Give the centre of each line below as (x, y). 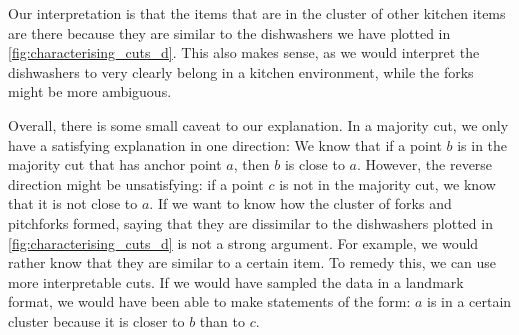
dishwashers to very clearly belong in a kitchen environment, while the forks (241, 71)
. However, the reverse (424, 164)
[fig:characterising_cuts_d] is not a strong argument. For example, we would (243, 242)
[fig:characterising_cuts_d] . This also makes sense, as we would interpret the (244, 52)
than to (222, 320)
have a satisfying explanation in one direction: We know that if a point (225, 144)
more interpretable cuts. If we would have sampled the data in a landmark (236, 281)
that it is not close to (73, 203)
